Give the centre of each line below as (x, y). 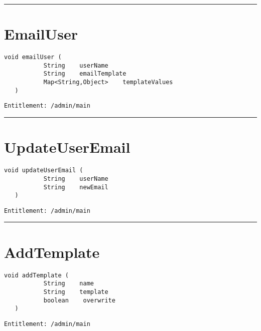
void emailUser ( (33, 57)
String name (69, 284)
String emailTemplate (85, 74)
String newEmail (76, 187)
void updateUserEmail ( (44, 171)
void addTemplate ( (36, 275)
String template (76, 292)
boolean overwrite (79, 300)
